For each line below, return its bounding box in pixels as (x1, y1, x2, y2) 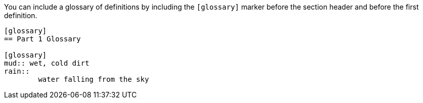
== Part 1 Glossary (4, 35, 81, 43)
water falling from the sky (38, 75, 149, 83)
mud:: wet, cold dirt (4, 59, 89, 67)
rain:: (4, 67, 30, 75)
